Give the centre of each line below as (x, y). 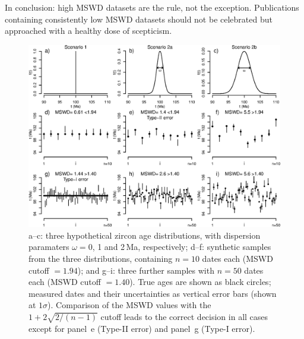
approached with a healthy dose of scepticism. (88, 31)
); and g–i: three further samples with (146, 270)
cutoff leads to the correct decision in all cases (184, 316)
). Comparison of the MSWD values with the (129, 305)
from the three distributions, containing (101, 258)
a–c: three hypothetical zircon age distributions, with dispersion (145, 235)
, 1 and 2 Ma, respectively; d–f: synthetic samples (182, 247)
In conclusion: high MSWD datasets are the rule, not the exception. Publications (152, 7)
